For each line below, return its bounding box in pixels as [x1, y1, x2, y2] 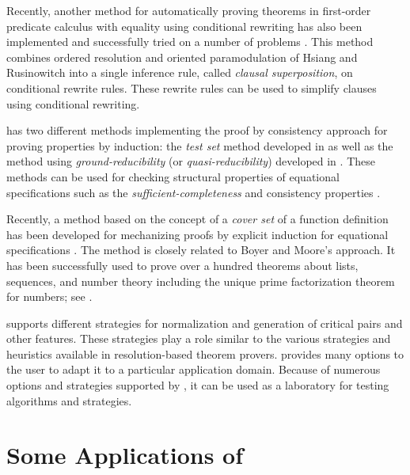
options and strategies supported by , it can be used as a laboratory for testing [6, 377, 389, 393]
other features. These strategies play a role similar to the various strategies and [6, 330, 391, 347]
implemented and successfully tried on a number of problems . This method [6, 33, 374, 50]
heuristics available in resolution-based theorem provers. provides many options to [6, 345, 404, 362]
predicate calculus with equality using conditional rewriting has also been [6, 17, 363, 34]
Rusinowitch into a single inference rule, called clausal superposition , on [6, 64, 353, 81]
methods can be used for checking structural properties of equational [6, 168, 340, 184]
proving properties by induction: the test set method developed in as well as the [6, 137, 393, 154]
